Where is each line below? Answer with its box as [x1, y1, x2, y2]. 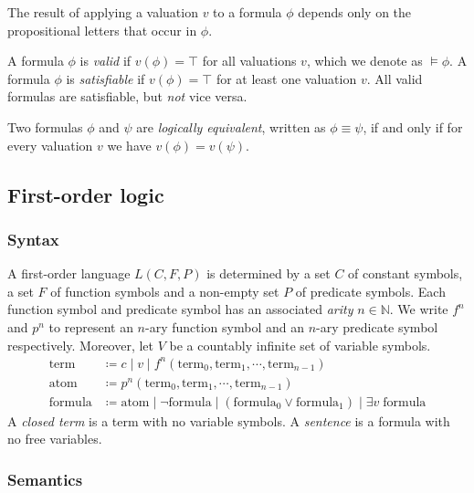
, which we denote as [306, 51, 423, 70]
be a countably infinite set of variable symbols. [169, 335, 431, 354]
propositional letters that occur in [7, 20, 197, 39]
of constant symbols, [348, 264, 463, 283]
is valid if [79, 51, 132, 70]
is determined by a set [206, 264, 331, 283]
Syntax [7, 227, 59, 250]
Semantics [7, 467, 83, 490]
